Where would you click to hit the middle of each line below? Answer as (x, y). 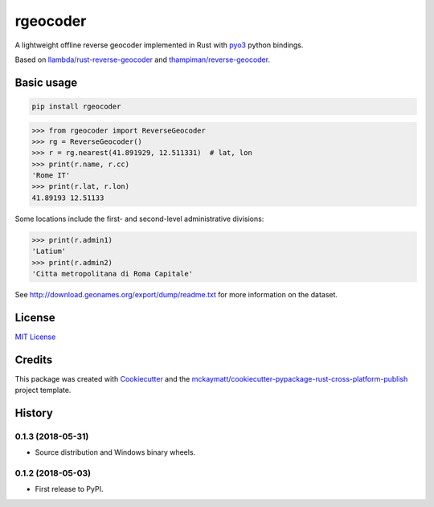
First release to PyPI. (69, 489)
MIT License (35, 337)
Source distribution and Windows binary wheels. (115, 452)
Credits (34, 360)
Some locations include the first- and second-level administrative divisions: (139, 219)
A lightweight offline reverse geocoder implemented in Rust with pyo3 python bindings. (159, 45)
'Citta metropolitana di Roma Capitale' (112, 274)
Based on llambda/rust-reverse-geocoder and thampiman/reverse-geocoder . (143, 59)
